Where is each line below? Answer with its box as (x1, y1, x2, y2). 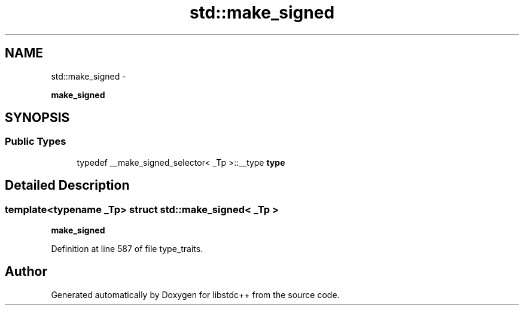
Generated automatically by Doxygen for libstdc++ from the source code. (51, 289, 340, 300)
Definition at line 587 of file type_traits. (51, 244, 203, 254)
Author (5, 264, 47, 279)
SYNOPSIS (5, 110, 70, 126)
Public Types (5, 135, 66, 148)
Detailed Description (5, 178, 130, 193)
